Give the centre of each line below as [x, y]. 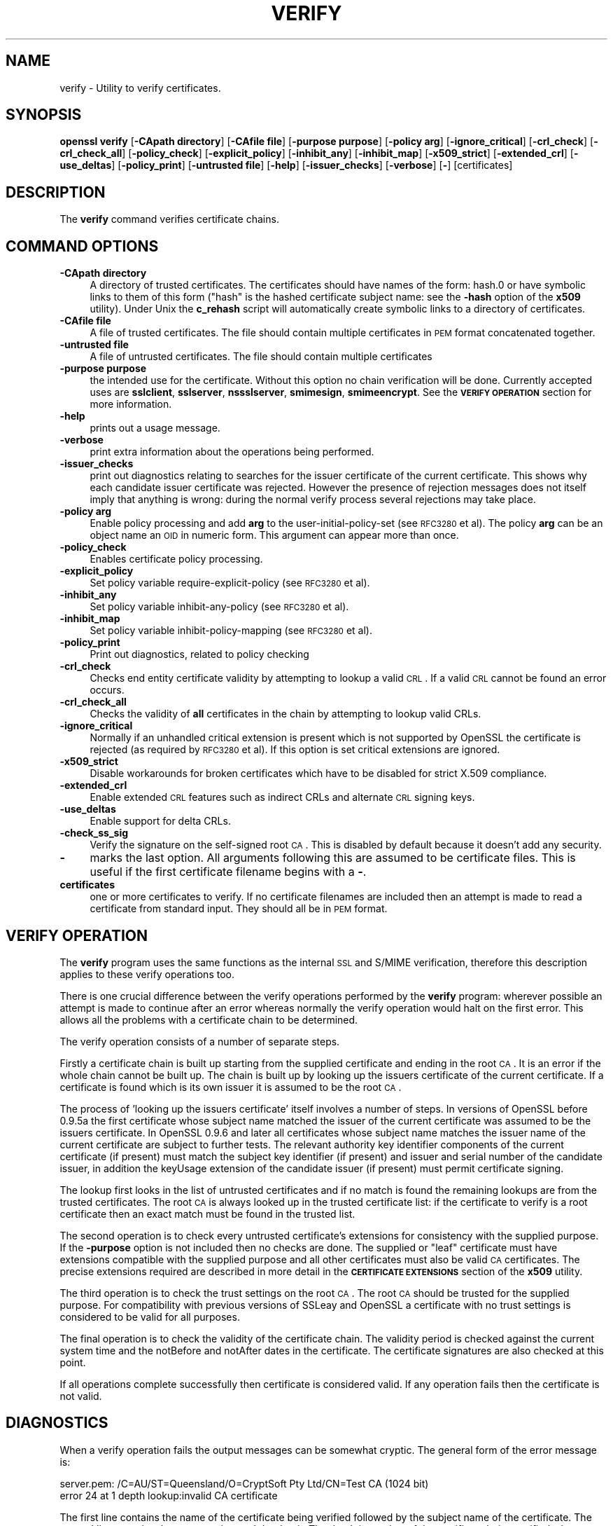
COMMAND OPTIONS [82, 246]
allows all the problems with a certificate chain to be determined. [209, 1019]
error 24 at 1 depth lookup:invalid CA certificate [169, 1495]
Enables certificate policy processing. [176, 559]
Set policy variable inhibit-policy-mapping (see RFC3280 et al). [231, 631]
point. [73, 1362]
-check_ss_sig [94, 833]
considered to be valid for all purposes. [150, 1317]
